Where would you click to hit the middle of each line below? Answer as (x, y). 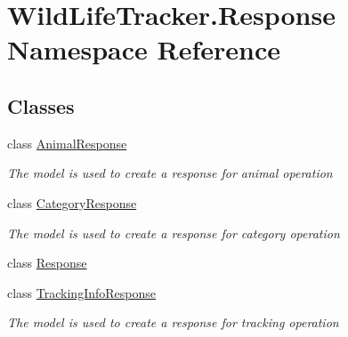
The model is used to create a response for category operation (174, 233)
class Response (47, 263)
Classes (41, 105)
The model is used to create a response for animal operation (170, 173)
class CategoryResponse (72, 202)
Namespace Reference (144, 49)
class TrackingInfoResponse (81, 292)
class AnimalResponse (67, 143)
